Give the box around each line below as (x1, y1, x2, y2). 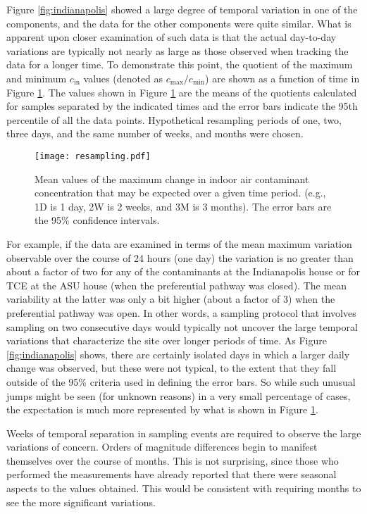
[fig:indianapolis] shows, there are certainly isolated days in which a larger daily (6, 346, 350, 361)
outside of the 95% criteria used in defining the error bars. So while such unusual (6, 374, 356, 389)
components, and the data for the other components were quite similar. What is (6, 15, 352, 30)
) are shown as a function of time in (205, 70, 360, 85)
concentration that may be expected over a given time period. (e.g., (35, 185, 326, 200)
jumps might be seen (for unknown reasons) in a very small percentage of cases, (6, 388, 351, 403)
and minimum (6, 70, 67, 85)
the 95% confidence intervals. (35, 213, 160, 227)
